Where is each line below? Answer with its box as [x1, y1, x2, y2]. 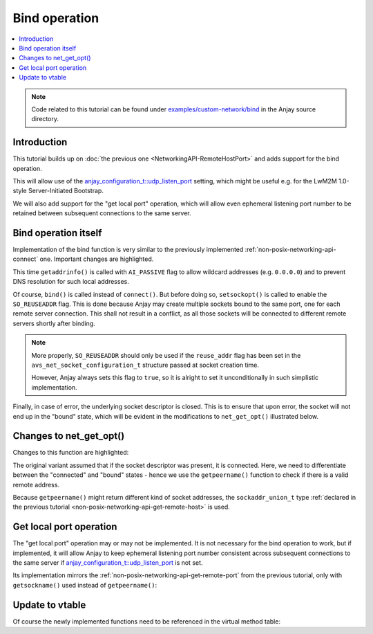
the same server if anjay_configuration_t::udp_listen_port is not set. [12, 559, 203, 567]
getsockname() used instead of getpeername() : [12, 581, 157, 589]
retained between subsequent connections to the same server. [12, 209, 191, 217]
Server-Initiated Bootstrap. [28, 187, 104, 195]
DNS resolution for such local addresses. [12, 278, 129, 286]
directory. [31, 115, 59, 123]
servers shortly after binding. [12, 319, 96, 327]
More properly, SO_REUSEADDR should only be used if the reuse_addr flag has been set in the [31, 351, 301, 359]
